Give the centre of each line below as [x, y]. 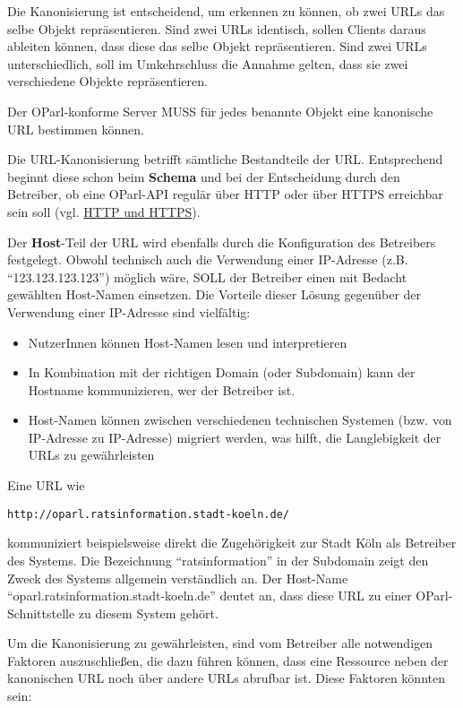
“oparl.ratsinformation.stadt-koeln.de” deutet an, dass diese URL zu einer [210, 596]
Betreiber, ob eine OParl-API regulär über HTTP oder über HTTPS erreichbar [225, 194]
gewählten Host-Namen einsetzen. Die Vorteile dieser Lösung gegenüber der [214, 294]
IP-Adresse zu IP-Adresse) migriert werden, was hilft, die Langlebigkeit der [235, 437]
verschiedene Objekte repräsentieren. [107, 81]
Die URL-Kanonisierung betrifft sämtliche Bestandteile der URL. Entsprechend [225, 159]
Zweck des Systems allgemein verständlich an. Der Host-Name [178, 578]
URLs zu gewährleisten [91, 455]
